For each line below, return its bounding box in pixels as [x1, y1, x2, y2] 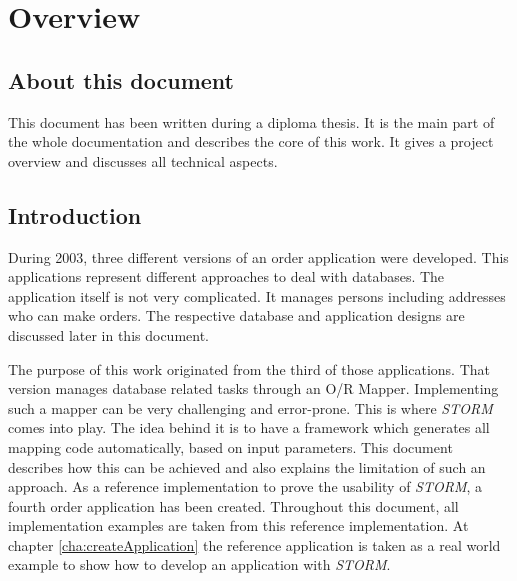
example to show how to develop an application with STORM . [8, 554, 391, 575]
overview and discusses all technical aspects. [8, 150, 278, 171]
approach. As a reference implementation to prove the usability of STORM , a [8, 476, 483, 497]
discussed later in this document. [8, 324, 210, 345]
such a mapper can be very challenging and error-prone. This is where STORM [8, 397, 493, 418]
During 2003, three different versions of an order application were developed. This [8, 246, 509, 267]
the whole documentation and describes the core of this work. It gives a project [8, 131, 494, 152]
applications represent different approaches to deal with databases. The [8, 266, 445, 287]
